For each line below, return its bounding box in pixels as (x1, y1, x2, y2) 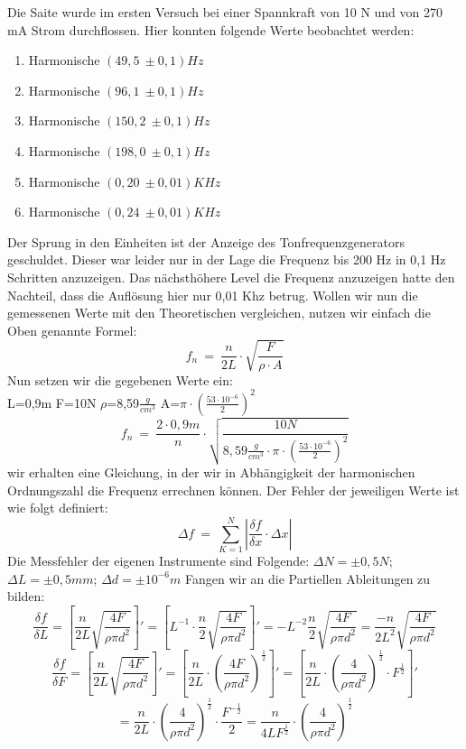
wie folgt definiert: (7, 498, 108, 517)
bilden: (7, 587, 45, 606)
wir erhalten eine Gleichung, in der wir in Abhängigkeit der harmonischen (7, 463, 415, 482)
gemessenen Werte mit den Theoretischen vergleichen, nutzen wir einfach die (7, 303, 431, 322)
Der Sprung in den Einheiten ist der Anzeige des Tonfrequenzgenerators (7, 232, 405, 251)
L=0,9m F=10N (7, 393, 97, 411)
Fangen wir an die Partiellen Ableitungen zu (184, 569, 431, 587)
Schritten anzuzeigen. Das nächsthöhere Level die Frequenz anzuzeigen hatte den (7, 267, 455, 286)
